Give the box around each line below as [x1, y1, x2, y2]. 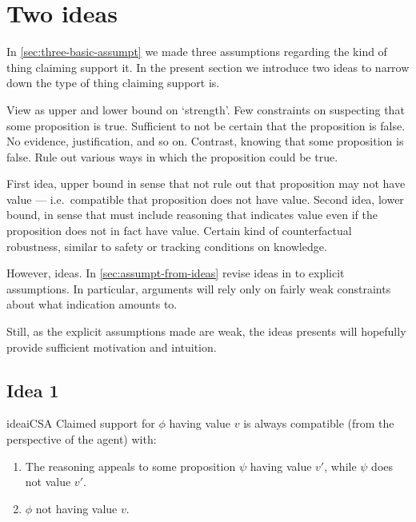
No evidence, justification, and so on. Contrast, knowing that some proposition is [6, 133, 404, 149]
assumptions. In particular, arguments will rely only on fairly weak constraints [6, 280, 391, 297]
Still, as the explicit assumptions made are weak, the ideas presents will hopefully [6, 323, 406, 340]
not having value [35, 500, 118, 516]
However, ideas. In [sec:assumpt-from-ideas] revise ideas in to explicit [6, 265, 345, 281]
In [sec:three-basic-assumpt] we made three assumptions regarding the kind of [6, 43, 387, 60]
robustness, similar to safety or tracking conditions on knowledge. [6, 237, 327, 254]
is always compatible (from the [243, 415, 394, 432]
